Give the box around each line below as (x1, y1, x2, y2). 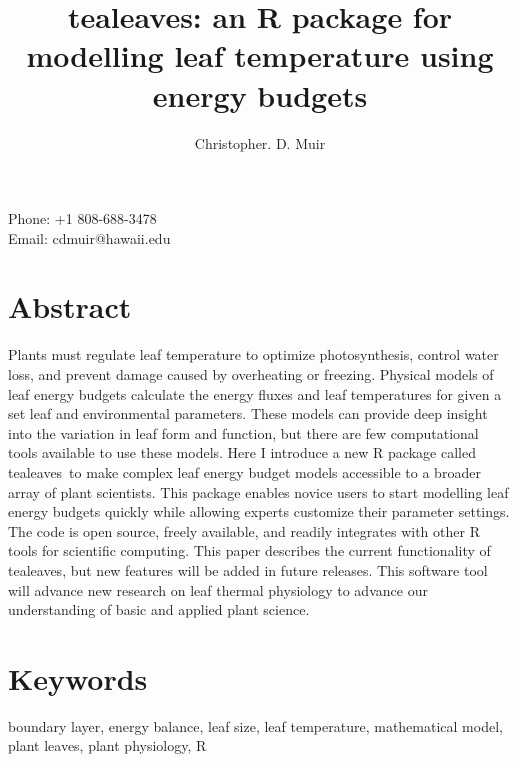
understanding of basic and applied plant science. (8, 599, 310, 620)
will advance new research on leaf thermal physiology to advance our (8, 579, 428, 600)
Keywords (8, 657, 148, 698)
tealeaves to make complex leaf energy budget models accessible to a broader (8, 461, 481, 482)
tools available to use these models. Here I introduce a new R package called (8, 442, 476, 463)
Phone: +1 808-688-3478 (8, 208, 157, 229)
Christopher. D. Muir (194, 132, 326, 153)
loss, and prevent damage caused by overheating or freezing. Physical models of (8, 364, 494, 384)
